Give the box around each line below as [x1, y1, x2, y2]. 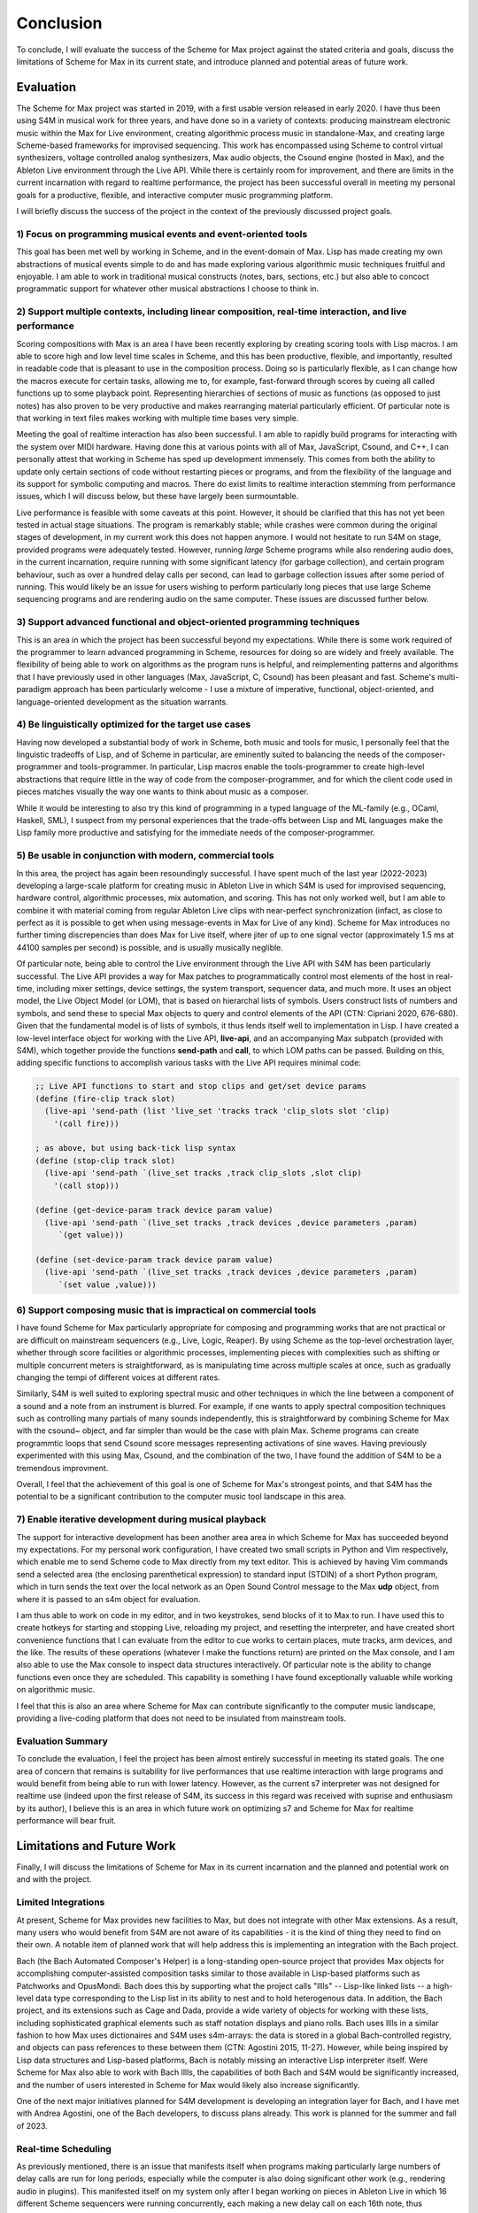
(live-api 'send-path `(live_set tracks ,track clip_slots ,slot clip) [44, 1168, 362, 1178]
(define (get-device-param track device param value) [35, 1205, 274, 1215]
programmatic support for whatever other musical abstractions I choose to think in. [16, 283, 320, 294]
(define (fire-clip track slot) [35, 1093, 176, 1104]
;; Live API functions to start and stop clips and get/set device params [35, 1081, 367, 1091]
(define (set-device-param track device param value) [35, 1254, 274, 1265]
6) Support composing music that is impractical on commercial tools [16, 1304, 317, 1316]
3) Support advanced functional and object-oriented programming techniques [16, 616, 360, 628]
